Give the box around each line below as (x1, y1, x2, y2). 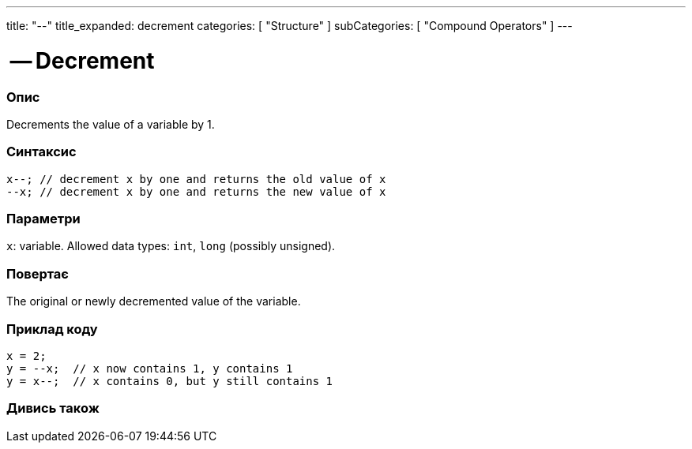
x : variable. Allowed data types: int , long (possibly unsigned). (6, 239, 336, 253)
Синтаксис (6, 144, 77, 160)
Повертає (6, 265, 69, 282)
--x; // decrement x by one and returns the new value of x (6, 185, 386, 198)
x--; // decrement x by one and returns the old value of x (6, 172, 386, 185)
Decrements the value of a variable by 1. (6, 117, 215, 131)
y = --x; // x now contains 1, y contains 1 (6, 361, 293, 375)
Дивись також (6, 400, 100, 417)
